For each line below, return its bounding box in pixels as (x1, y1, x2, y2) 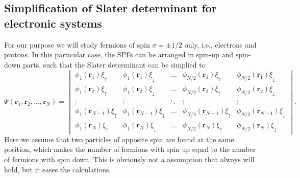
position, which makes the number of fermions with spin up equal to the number (4, 144, 256, 154)
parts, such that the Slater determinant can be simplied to (22, 59, 206, 70)
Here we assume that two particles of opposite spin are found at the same (4, 133, 234, 144)
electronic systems (4, 15, 102, 31)
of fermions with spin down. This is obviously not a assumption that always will (4, 154, 255, 165)
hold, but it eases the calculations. (4, 164, 111, 174)
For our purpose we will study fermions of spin (4, 39, 150, 50)
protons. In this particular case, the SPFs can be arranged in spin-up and (4, 49, 234, 60)
